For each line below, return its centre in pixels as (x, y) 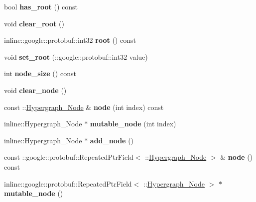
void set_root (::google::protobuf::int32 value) (76, 56)
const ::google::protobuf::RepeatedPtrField (69, 157)
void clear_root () (34, 23)
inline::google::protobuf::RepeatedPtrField (68, 183)
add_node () (112, 140)
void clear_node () (35, 90)
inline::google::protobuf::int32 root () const (70, 40)
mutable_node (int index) (133, 124)
